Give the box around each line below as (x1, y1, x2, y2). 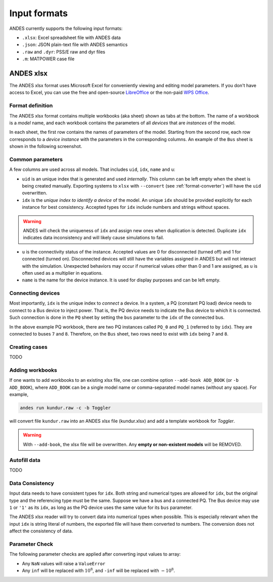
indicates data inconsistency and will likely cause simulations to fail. (23, 235, 164, 241)
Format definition (9, 102, 53, 109)
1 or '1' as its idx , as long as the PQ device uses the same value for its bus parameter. (9, 504, 193, 511)
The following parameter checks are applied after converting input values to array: (9, 551, 181, 557)
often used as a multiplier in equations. (22, 270, 103, 276)
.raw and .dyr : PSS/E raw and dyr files (22, 49, 106, 55)
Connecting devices (9, 289, 60, 297)
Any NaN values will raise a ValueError (22, 560, 106, 566)
